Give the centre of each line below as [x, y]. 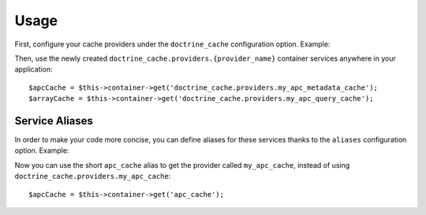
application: [34, 69]
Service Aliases [54, 121]
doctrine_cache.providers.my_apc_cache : [93, 176]
